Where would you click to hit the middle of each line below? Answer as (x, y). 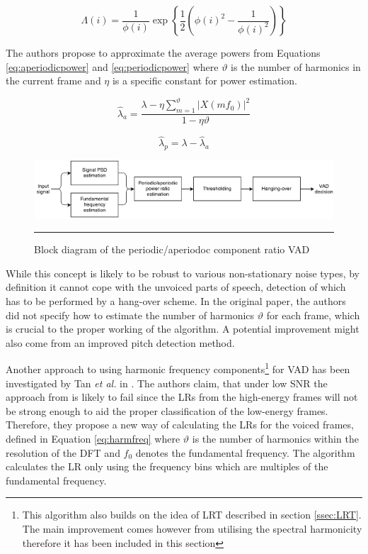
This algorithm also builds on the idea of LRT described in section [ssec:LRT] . (192, 515)
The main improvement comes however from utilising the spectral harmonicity (192, 528)
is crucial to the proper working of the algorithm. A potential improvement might (183, 329)
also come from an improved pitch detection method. (120, 342)
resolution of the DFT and (63, 452)
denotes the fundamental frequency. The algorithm (245, 452)
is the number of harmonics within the (275, 438)
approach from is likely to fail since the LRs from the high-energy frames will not (182, 397)
